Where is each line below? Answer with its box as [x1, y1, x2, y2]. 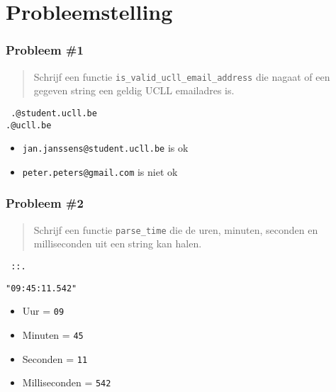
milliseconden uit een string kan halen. [33, 236, 202, 251]
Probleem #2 [6, 194, 84, 212]
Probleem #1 [6, 41, 84, 59]
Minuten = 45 [22, 327, 84, 342]
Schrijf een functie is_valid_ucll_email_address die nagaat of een [33, 69, 330, 84]
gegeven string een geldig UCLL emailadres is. [33, 83, 235, 98]
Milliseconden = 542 [22, 375, 111, 390]
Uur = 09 [22, 303, 65, 318]
